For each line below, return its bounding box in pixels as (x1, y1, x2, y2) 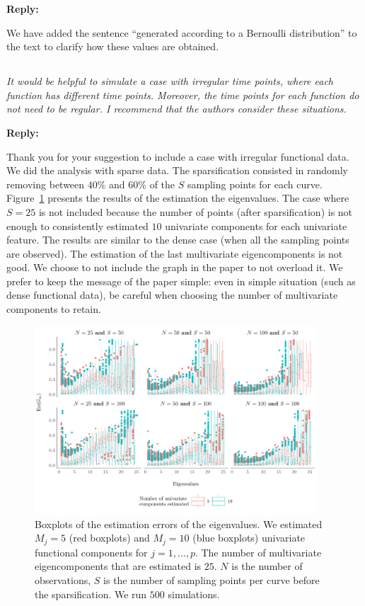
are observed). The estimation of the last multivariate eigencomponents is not (6, 246, 343, 261)
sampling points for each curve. (187, 176, 323, 191)
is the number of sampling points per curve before (103, 572, 320, 587)
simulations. (168, 586, 220, 601)
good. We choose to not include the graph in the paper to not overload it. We (6, 260, 343, 275)
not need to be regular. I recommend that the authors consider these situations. (6, 101, 347, 116)
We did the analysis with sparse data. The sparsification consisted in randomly (6, 163, 348, 178)
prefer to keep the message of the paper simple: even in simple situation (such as (6, 273, 356, 288)
